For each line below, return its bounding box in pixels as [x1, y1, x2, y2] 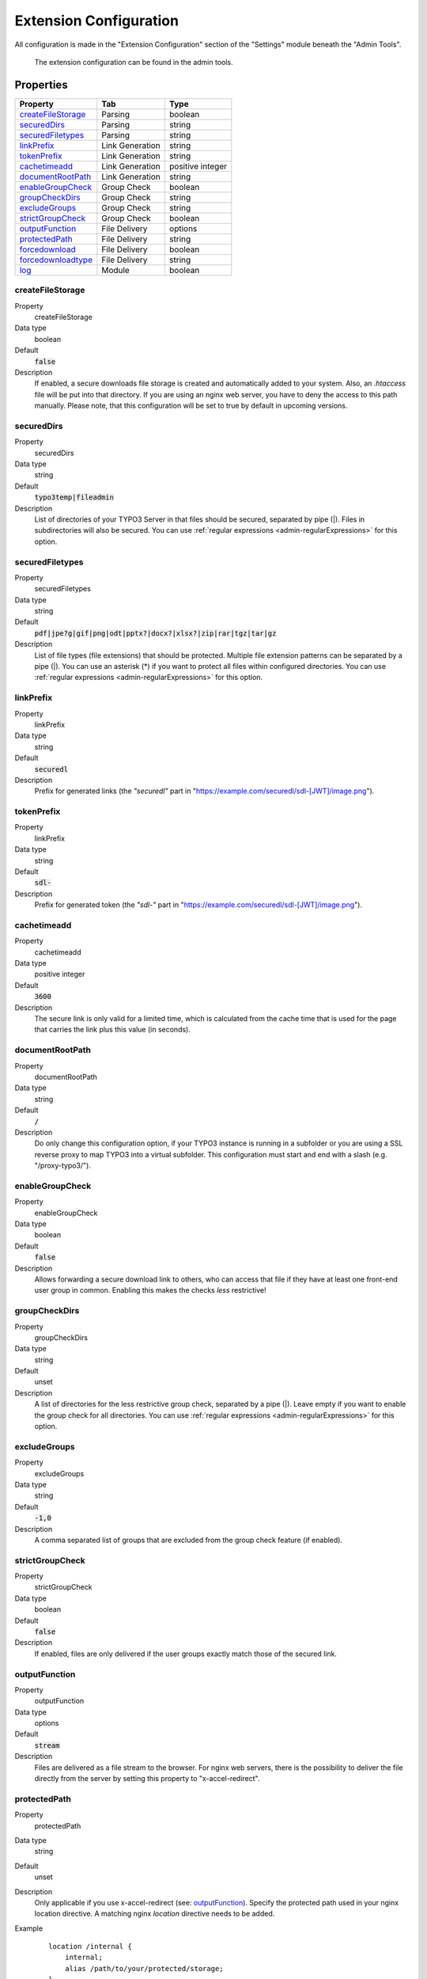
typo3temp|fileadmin [34, 493, 115, 502]
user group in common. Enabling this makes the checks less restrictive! [34, 1286, 266, 1295]
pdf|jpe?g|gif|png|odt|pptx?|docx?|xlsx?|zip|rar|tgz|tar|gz [34, 629, 277, 637]
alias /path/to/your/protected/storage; [64, 1964, 225, 1973]
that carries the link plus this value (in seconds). [34, 1025, 191, 1035]
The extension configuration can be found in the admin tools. [34, 57, 233, 66]
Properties [14, 78, 68, 91]
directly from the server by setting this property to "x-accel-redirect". [34, 1774, 260, 1783]
